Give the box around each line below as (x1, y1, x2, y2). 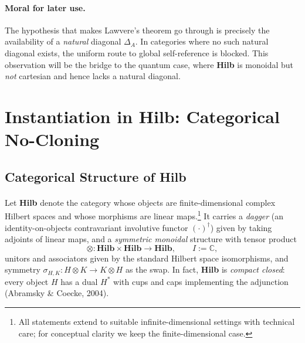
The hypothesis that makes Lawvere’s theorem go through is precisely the (5, 23, 270, 36)
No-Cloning (5, 127, 100, 151)
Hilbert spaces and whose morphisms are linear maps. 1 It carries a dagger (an (5, 208, 284, 222)
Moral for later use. (5, 1, 86, 13)
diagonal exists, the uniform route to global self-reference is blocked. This (5, 46, 269, 59)
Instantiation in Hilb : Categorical (5, 104, 280, 128)
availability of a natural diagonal (5, 35, 121, 47)
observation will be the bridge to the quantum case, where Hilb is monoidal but (5, 58, 294, 70)
